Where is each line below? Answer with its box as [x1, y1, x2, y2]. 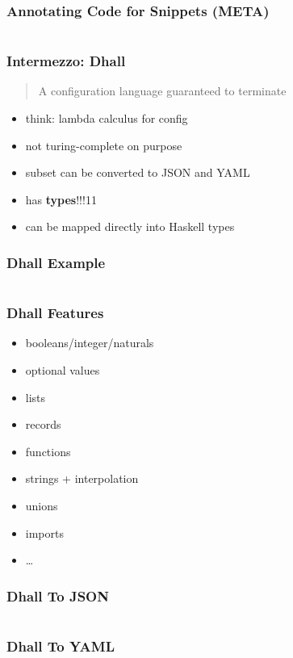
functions [25, 442, 71, 459]
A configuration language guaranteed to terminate [38, 82, 287, 99]
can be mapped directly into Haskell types [25, 218, 235, 235]
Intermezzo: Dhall [6, 51, 126, 71]
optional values [25, 362, 100, 379]
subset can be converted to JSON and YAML [25, 164, 250, 181]
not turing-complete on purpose [25, 136, 182, 153]
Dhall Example [6, 252, 106, 272]
